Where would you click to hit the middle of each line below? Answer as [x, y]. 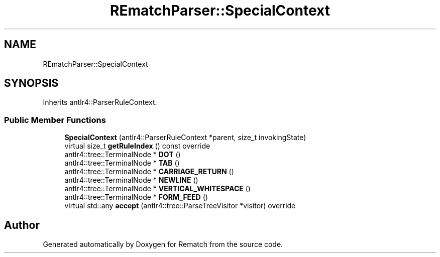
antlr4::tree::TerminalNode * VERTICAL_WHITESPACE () [157, 189]
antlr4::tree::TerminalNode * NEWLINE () [131, 180]
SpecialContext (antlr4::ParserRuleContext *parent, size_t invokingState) [185, 138]
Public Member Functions [55, 120]
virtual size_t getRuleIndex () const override [137, 146]
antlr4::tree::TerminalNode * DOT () [123, 155]
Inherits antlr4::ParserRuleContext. [100, 102]
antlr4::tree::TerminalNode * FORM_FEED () [136, 197]
